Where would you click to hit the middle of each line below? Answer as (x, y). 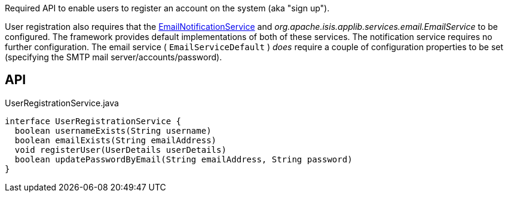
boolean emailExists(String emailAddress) (116, 140)
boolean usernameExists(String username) (113, 130)
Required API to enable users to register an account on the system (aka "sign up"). (167, 8)
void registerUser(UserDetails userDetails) (120, 150)
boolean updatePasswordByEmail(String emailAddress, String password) (183, 159)
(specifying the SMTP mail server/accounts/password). (114, 57)
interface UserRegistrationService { (93, 121)
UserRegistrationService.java (62, 103)
